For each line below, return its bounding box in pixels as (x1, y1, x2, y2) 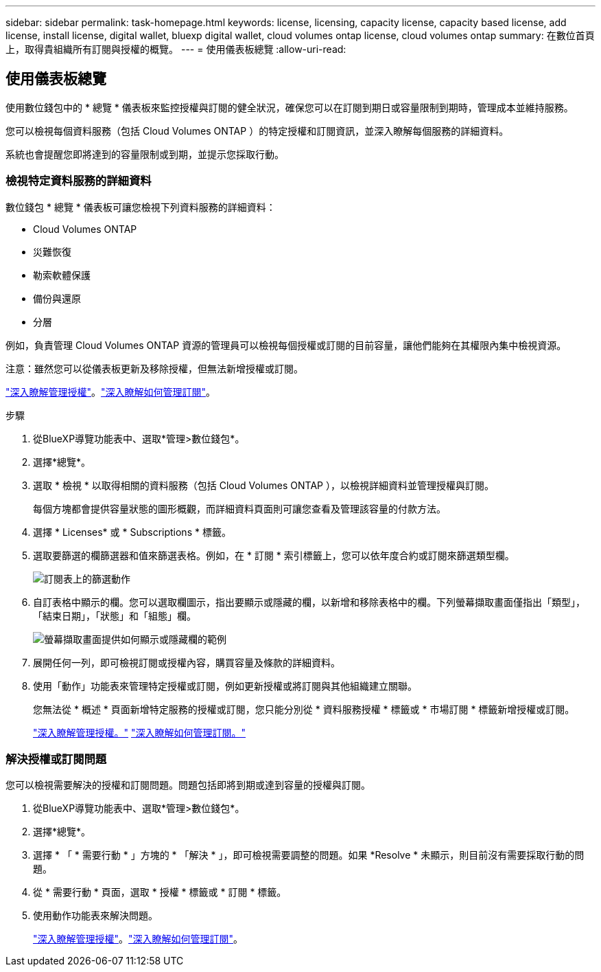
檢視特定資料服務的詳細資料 (5, 174, 152, 188)
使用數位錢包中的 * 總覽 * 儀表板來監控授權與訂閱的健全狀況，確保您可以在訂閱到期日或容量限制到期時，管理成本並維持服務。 (5, 101, 574, 113)
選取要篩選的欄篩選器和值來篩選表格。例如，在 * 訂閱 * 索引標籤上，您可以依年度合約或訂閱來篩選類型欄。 (33, 549, 515, 561)
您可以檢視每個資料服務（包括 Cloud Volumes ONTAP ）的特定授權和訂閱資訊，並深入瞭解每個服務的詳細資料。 (5, 124, 509, 137)
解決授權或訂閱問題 (5, 751, 107, 766)
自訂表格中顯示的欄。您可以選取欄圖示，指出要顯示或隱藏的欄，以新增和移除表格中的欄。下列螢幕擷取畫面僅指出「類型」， (33, 596, 585, 608)
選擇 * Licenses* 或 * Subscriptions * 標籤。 (33, 525, 231, 538)
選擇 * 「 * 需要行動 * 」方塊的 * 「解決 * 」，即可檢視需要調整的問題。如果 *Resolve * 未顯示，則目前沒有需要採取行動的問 (33, 849, 585, 861)
